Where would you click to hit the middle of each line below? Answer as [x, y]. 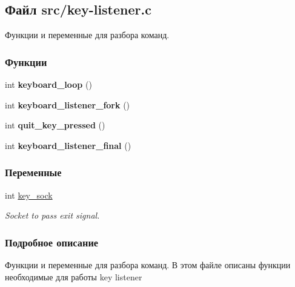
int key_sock [29, 195]
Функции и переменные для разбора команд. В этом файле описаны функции [148, 265]
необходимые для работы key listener [74, 276]
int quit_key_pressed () [55, 125]
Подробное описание [52, 242]
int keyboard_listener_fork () [68, 104]
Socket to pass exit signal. [52, 215]
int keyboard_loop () [48, 84]
